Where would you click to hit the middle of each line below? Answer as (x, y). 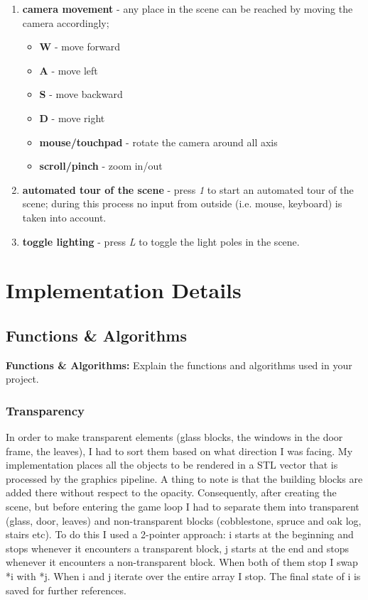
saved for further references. (66, 590)
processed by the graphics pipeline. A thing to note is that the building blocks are (184, 478)
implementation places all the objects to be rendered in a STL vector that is (172, 465)
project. (22, 379)
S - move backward (81, 94)
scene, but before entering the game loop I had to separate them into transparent (183, 507)
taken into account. (64, 217)
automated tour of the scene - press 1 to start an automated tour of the (188, 189)
